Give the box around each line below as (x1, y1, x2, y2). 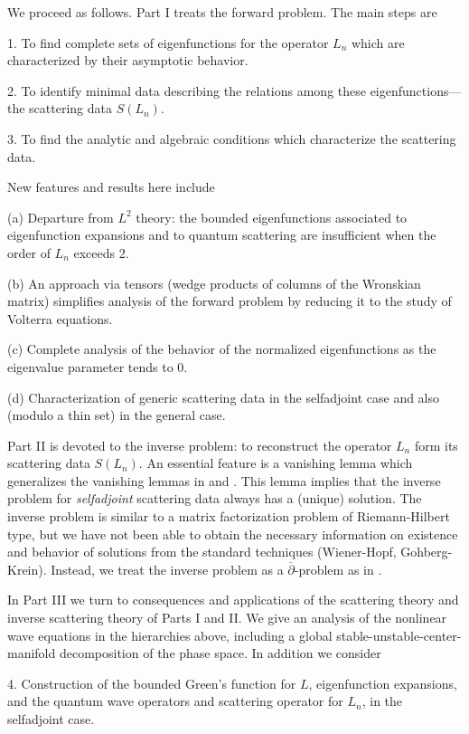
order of (7, 243, 51, 262)
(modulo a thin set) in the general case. (7, 405, 226, 424)
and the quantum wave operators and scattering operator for (7, 691, 343, 710)
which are (351, 33, 405, 52)
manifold (7, 643, 56, 663)
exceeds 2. (73, 243, 129, 262)
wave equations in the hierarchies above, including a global (7, 625, 333, 644)
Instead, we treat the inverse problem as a (51, 559, 284, 578)
